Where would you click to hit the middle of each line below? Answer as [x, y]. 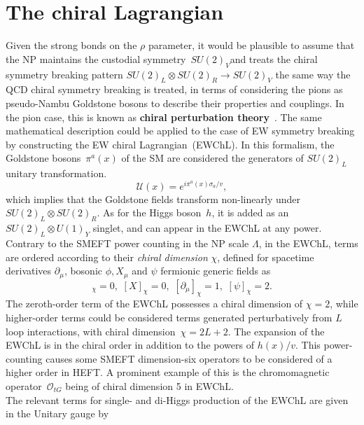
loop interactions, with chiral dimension [91, 331]
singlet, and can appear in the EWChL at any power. [207, 228]
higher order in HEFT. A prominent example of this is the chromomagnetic [168, 372]
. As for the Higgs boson [149, 212]
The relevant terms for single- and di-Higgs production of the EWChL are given [177, 399]
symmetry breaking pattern [64, 74]
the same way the [313, 74]
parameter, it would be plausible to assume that [251, 45]
